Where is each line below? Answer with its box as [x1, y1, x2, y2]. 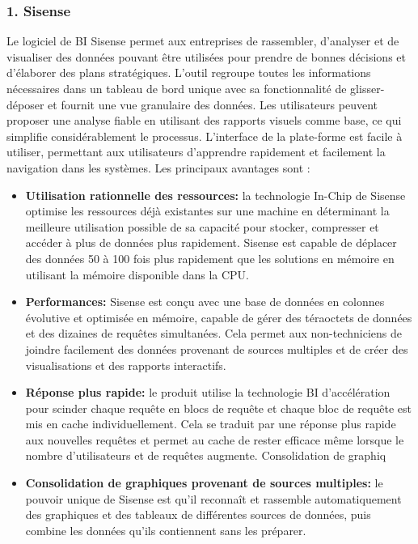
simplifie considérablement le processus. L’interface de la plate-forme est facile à [6, 127, 403, 144]
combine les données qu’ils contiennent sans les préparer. [25, 521, 306, 538]
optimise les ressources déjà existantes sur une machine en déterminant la [25, 202, 390, 219]
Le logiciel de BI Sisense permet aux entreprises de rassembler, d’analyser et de [6, 32, 399, 49]
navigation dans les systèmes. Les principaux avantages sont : [6, 159, 310, 176]
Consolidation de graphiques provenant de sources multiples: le [25, 474, 383, 491]
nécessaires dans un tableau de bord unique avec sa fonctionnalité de [6, 80, 347, 96]
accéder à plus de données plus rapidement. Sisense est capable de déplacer [25, 234, 397, 251]
